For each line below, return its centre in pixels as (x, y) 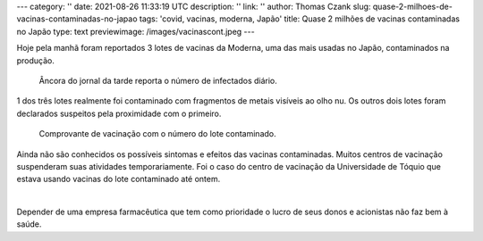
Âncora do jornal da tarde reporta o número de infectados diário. (158, 80)
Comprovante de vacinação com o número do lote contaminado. (157, 134)
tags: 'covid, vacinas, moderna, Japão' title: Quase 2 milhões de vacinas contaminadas (300, 19)
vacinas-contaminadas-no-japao (77, 19)
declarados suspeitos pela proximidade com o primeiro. (119, 113)
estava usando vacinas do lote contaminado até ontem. (119, 179)
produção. (36, 60)
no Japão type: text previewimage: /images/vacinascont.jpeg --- (136, 31)
